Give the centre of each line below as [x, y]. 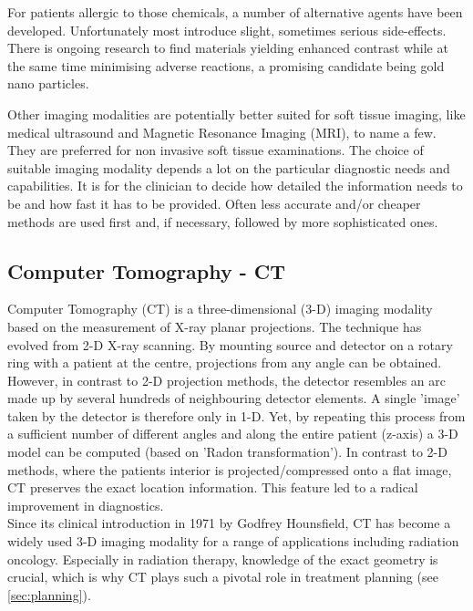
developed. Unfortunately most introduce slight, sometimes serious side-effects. [227, 30]
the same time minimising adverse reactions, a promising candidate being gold [226, 65]
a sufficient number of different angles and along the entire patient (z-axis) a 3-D [233, 434]
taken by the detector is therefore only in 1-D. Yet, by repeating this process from [236, 415]
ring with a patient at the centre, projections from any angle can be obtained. [225, 362]
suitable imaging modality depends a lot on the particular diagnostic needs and [229, 167]
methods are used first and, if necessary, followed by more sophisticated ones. [223, 221]
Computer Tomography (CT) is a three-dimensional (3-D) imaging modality [220, 309]
